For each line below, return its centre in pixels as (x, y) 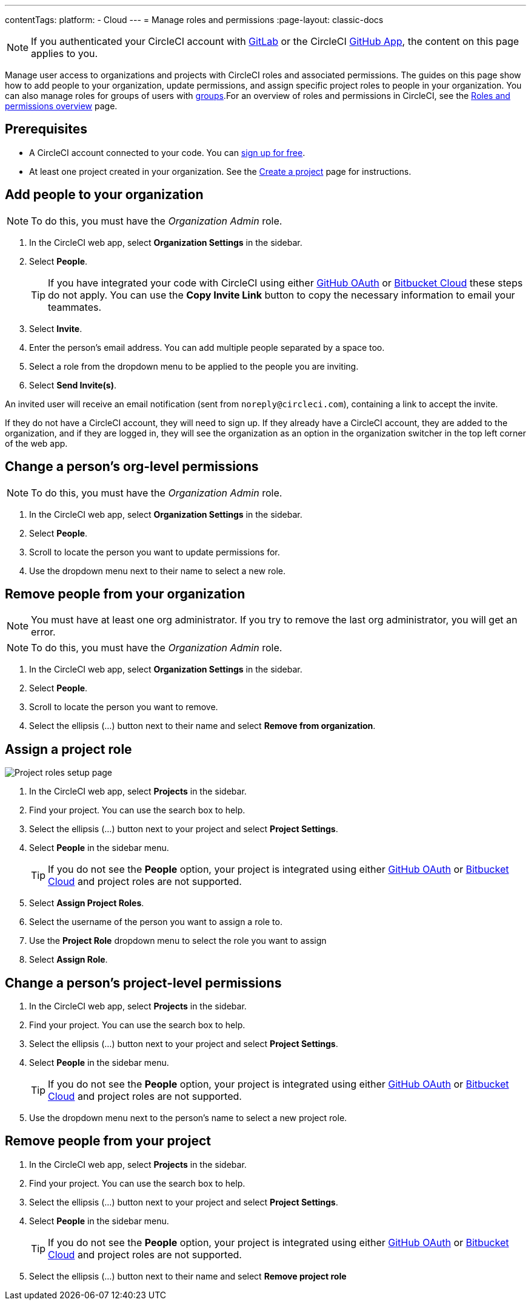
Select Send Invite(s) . (73, 385)
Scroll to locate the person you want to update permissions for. (155, 552)
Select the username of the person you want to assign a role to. (156, 922)
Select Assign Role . (68, 960)
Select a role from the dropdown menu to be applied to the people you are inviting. (194, 366)
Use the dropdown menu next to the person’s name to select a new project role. (188, 1118)
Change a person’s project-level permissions (143, 983)
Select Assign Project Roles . (87, 903)
